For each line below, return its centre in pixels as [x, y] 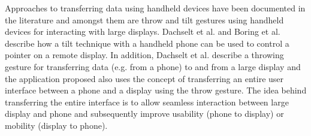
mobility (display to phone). [56, 125]
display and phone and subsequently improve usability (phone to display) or [144, 114]
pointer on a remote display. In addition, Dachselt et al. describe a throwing [144, 55]
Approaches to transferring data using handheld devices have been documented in [155, 8]
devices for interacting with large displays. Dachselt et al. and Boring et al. [143, 31]
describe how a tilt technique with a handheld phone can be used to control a [147, 43]
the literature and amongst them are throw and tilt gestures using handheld [144, 19]
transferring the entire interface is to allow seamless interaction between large [147, 102]
